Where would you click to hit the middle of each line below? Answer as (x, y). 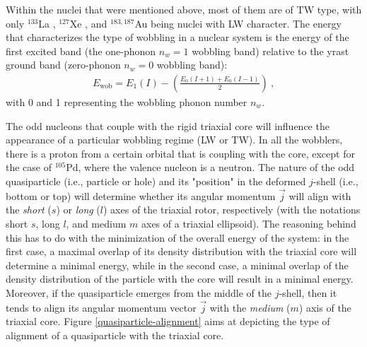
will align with (320, 195)
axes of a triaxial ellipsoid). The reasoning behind (249, 223)
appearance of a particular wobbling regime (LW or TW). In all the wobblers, (174, 140)
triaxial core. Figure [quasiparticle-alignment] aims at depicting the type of (168, 321)
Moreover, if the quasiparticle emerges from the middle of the (139, 292)
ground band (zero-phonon (63, 65)
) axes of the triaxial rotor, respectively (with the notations (232, 210)
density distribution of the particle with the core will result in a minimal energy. (180, 279)
